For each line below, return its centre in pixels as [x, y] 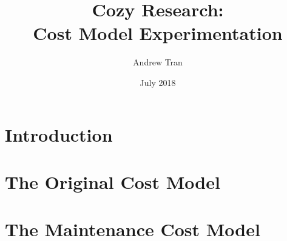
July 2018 [158, 82]
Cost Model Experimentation [158, 33]
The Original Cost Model [113, 181]
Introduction [59, 134]
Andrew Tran [158, 62]
